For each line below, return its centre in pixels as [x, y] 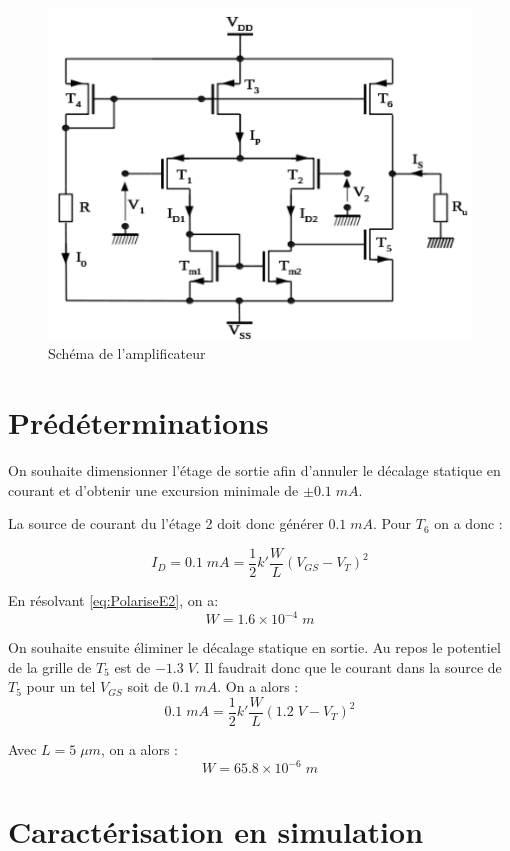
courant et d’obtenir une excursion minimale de [153, 489]
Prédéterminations [138, 422]
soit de [147, 686]
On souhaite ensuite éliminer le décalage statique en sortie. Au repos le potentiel [254, 647]
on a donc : [468, 523]
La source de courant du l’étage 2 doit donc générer [166, 523]
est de [132, 666]
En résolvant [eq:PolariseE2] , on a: [113, 600]
